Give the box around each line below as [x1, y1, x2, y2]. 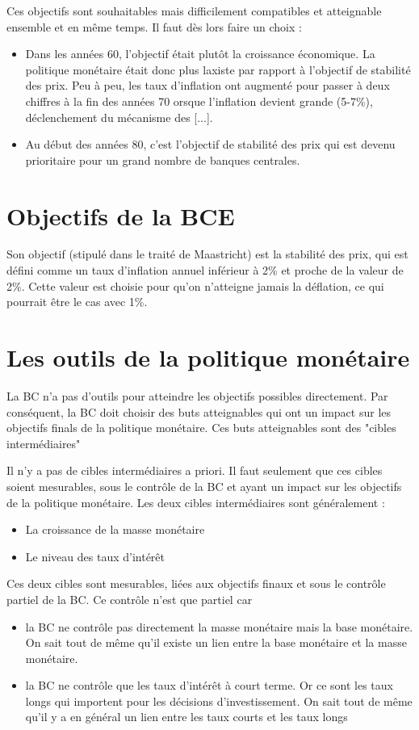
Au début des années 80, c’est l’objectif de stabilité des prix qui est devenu [25, 136, 396, 153]
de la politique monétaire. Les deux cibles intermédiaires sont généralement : [6, 493, 385, 510]
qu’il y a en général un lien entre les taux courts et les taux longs [25, 708, 348, 725]
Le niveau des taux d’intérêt [25, 547, 165, 564]
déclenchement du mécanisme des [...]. [25, 108, 213, 125]
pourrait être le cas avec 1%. [6, 293, 148, 310]
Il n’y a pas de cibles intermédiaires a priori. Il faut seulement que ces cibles [6, 462, 383, 479]
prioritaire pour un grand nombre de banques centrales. [25, 151, 300, 168]
